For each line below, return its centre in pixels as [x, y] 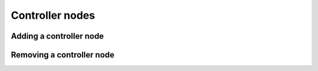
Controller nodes [53, 15]
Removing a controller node [63, 55]
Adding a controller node [57, 36]
